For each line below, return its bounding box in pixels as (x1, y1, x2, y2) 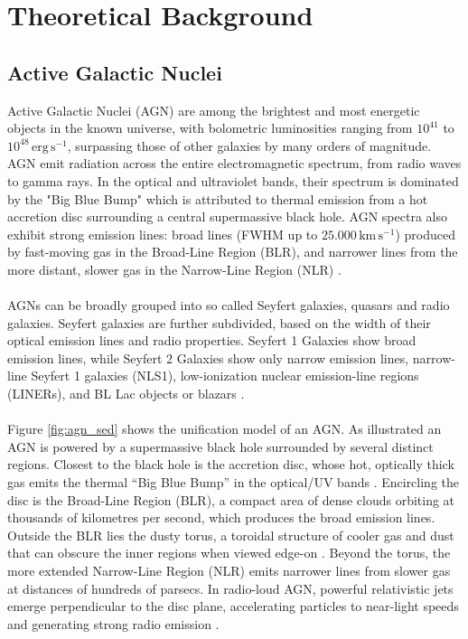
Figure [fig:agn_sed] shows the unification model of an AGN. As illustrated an (7, 419, 442, 438)
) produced (395, 224, 456, 243)
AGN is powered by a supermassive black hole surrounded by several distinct (7, 437, 434, 456)
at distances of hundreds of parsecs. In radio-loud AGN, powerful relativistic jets (7, 578, 454, 597)
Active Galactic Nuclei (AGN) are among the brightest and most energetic (7, 100, 420, 119)
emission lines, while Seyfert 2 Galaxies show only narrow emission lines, (7, 348, 409, 367)
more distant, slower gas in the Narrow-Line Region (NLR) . (7, 259, 342, 278)
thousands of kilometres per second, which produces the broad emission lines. (7, 508, 435, 527)
